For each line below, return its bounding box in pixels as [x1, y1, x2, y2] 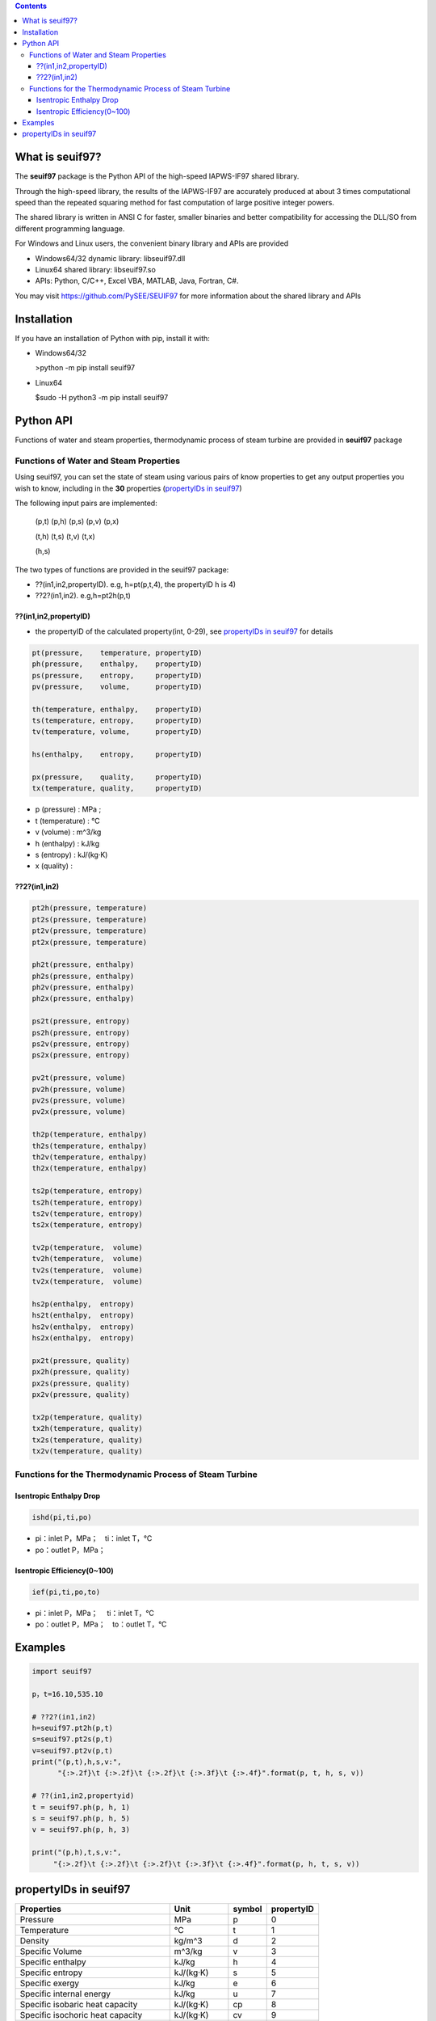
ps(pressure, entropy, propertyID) [31, 671, 203, 680]
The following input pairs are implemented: [15, 498, 157, 508]
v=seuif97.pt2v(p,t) [31, 1746, 113, 1755]
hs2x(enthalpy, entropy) [31, 1334, 135, 1343]
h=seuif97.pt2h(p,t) [31, 1723, 113, 1732]
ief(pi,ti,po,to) [31, 1587, 101, 1597]
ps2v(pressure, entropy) [31, 1040, 131, 1048]
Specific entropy [19, 1967, 83, 1978]
